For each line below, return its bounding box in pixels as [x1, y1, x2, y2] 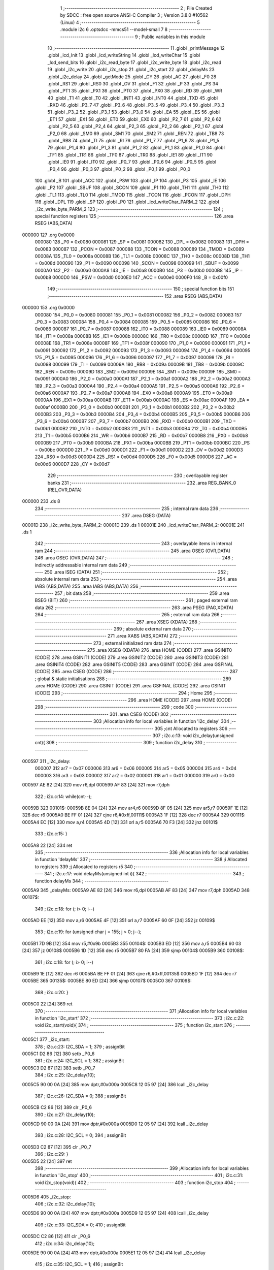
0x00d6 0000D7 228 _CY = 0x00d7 [35, 461, 110, 467]
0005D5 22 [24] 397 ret [22, 1158, 72, 1164]
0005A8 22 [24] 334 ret [22, 842, 73, 848]
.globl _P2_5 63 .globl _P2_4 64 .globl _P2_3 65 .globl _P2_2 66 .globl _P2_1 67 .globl [47, 123, 223, 130]
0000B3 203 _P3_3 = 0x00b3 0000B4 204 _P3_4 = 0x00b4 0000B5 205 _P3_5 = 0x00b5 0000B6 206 [35, 411, 251, 418]
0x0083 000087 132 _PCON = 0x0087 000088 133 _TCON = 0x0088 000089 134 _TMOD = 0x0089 [35, 246, 245, 252]
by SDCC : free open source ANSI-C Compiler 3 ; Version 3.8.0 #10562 [60, 12, 209, 18]
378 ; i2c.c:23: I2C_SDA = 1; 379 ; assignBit [35, 1043, 125, 1050]
